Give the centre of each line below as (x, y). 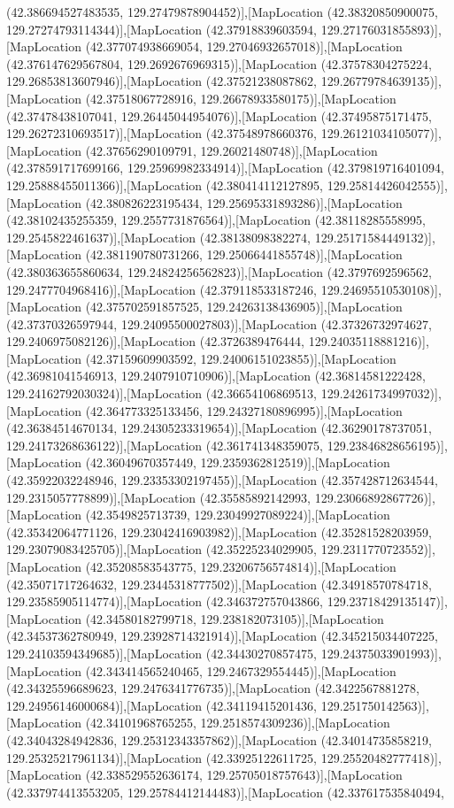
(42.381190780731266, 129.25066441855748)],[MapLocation (244, 254)
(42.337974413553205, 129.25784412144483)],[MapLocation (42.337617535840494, (225, 792)
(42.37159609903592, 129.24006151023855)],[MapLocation (241, 358)
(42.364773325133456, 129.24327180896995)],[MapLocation (244, 410)
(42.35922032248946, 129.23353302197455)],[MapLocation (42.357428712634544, (222, 480)
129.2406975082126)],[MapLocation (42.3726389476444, (156, 341)
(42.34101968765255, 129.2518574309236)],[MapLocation (238, 723)
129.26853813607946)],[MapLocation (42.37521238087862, (162, 81)
